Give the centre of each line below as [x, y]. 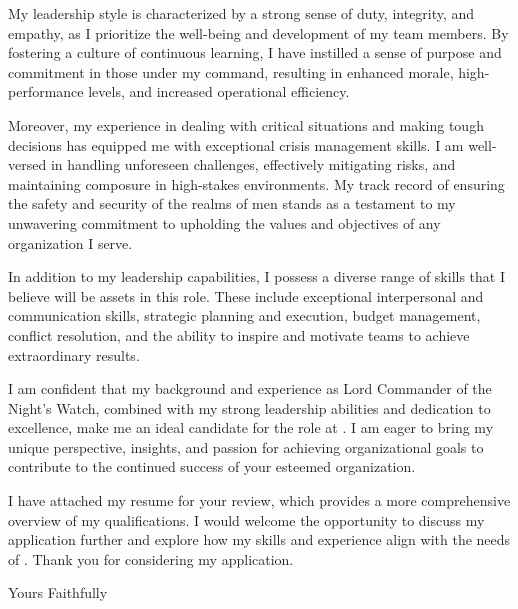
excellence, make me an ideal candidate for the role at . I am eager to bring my [251, 427]
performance [46, 91]
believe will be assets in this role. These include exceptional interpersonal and [246, 295]
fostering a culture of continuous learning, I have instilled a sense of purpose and [255, 52]
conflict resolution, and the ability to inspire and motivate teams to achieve [239, 334]
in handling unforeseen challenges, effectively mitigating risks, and [253, 164]
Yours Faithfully [58, 592]
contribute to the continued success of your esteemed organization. [212, 466]
